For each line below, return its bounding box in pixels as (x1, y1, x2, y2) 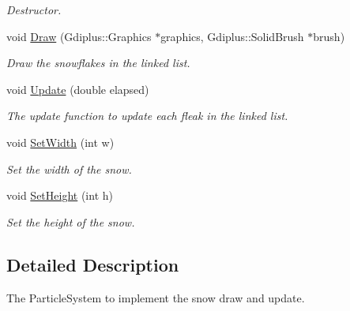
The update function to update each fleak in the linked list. (6, 107, 288, 124)
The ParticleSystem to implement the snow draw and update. (6, 289, 305, 305)
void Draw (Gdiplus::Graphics (6, 28, 152, 44)
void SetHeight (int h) (6, 187, 113, 204)
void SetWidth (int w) (6, 133, 115, 150)
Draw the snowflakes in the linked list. (6, 54, 190, 71)
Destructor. (6, 2, 62, 17)
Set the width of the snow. (6, 160, 132, 177)
